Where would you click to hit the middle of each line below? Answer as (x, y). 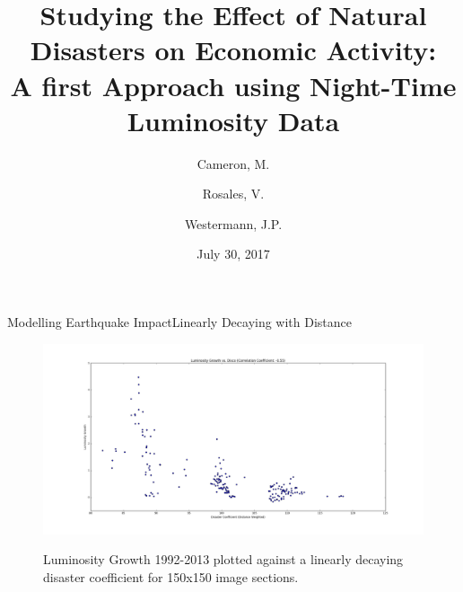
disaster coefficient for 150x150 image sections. (171, 576)
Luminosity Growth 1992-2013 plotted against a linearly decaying (223, 559)
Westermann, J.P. (233, 223)
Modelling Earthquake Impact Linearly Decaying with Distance (180, 322)
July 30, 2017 (233, 254)
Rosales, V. (233, 194)
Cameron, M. (233, 163)
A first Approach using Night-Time (233, 85)
